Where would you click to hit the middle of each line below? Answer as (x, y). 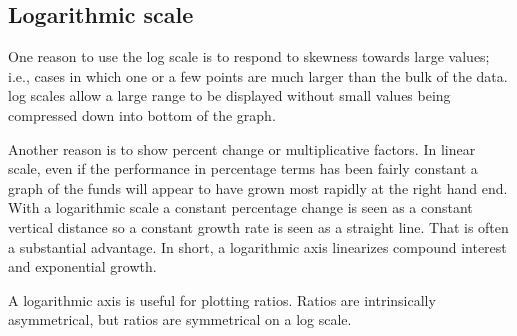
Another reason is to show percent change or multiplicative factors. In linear (242, 148)
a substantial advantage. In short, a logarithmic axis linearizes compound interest (257, 246)
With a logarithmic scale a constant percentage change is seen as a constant (240, 207)
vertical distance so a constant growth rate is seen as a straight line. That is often (258, 226)
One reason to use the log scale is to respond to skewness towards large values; (249, 56)
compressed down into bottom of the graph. (142, 114)
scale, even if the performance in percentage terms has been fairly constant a (243, 168)
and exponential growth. (82, 266)
